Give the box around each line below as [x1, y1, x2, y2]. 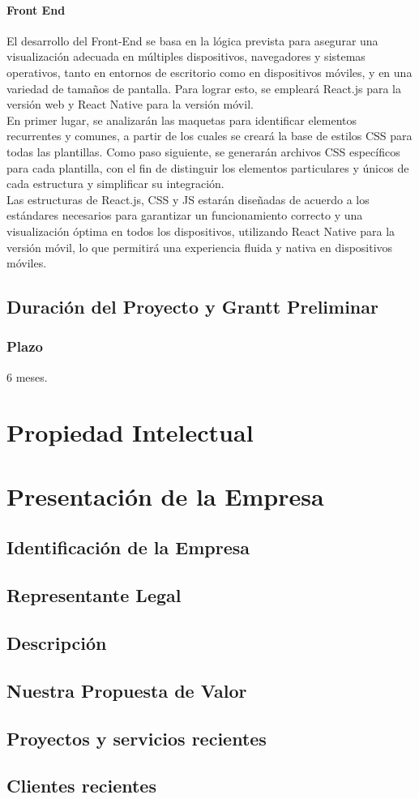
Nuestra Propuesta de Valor [6, 677, 247, 703]
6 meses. [6, 368, 48, 385]
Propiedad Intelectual [6, 416, 254, 449]
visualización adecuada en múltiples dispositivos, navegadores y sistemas [6, 48, 366, 65]
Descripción [6, 630, 107, 655]
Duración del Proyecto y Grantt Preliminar [6, 294, 378, 319]
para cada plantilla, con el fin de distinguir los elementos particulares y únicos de [6, 159, 409, 176]
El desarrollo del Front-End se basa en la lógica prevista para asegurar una [6, 32, 378, 49]
